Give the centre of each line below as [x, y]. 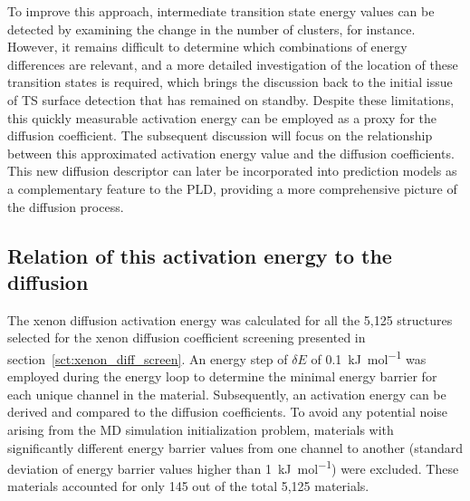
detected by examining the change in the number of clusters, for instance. [211, 29]
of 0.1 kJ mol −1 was [369, 357]
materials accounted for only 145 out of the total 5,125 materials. [188, 486]
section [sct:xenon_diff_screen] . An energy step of [148, 358]
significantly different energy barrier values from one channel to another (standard [235, 447]
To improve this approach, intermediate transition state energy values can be [221, 11]
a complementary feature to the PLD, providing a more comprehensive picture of [232, 188]
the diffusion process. [66, 206]
